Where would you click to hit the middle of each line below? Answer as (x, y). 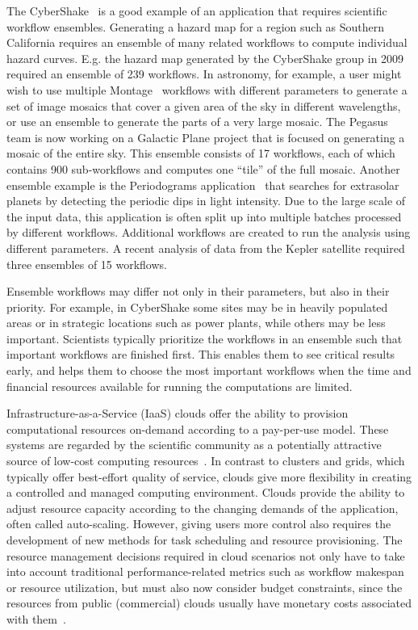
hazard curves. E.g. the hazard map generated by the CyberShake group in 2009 (205, 58)
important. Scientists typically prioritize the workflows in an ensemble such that (205, 338)
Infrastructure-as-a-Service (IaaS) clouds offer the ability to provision (178, 413)
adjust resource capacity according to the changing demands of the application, (203, 508)
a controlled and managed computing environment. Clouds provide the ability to (206, 492)
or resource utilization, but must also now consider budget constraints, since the (205, 587)
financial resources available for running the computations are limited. (180, 386)
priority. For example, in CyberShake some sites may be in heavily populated (197, 307)
